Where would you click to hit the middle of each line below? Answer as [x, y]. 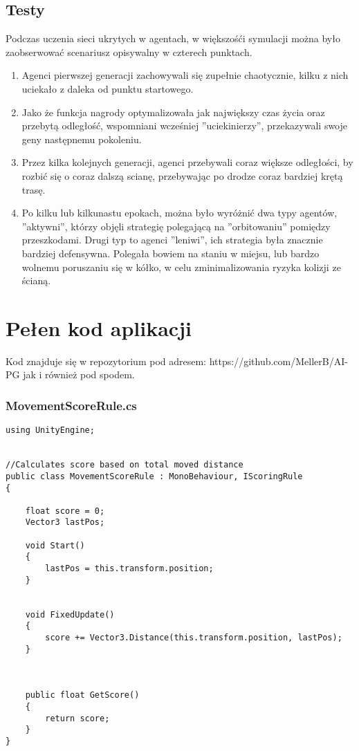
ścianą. [36, 280]
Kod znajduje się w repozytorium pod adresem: [106, 361]
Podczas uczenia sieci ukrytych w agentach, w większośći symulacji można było [173, 38]
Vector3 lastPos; [65, 522]
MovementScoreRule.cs [71, 405]
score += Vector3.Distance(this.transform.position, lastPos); [194, 638]
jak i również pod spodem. [79, 374]
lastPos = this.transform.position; [129, 569]
